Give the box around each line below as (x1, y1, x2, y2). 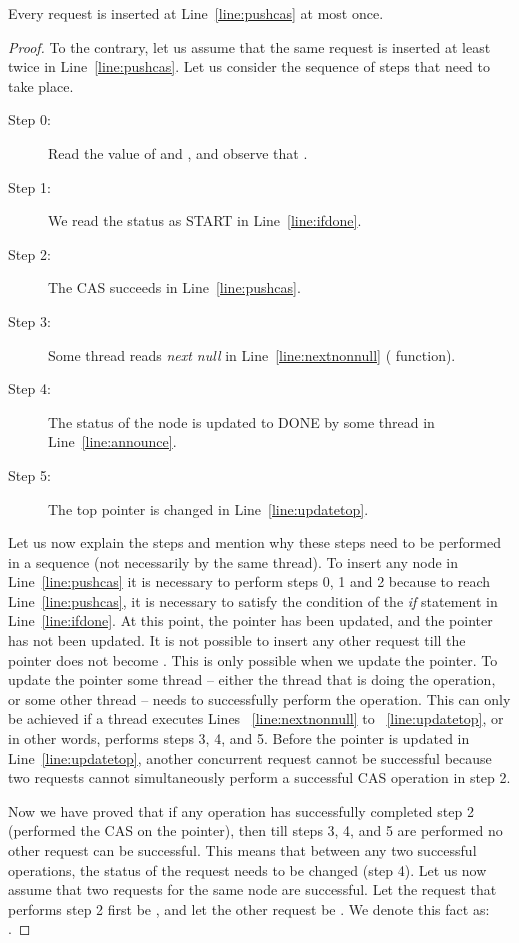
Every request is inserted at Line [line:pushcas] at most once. (8, 3, 384, 23)
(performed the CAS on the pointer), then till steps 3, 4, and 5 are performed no (8, 820, 503, 841)
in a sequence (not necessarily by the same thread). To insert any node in (8, 551, 459, 572)
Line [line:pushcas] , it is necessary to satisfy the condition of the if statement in (8, 590, 498, 611)
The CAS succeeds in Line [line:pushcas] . (48, 277, 301, 298)
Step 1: (8, 176, 51, 197)
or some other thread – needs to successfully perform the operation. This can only (8, 688, 511, 709)
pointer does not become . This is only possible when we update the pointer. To (8, 649, 498, 670)
